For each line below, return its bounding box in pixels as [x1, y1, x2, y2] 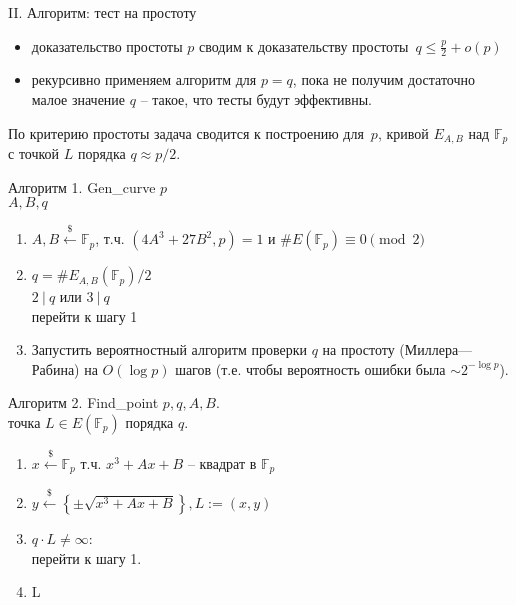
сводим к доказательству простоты [199, 35, 409, 56]
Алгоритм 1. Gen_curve [8, 176, 156, 197]
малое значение [31, 89, 126, 110]
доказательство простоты [31, 35, 183, 56]
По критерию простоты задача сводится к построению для [8, 122, 364, 143]
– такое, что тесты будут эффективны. [140, 89, 372, 110]
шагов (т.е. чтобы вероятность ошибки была [175, 358, 446, 379]
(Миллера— [399, 339, 473, 360]
